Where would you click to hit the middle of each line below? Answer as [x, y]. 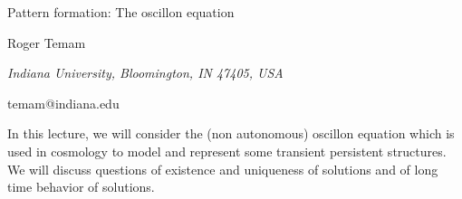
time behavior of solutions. [81, 187]
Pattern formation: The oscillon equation [121, 12]
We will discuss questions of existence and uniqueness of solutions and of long [223, 169]
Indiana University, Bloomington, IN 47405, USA [145, 73]
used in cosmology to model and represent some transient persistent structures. [227, 151]
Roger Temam [47, 42]
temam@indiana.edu [63, 103]
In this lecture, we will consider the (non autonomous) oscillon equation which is [231, 133]
